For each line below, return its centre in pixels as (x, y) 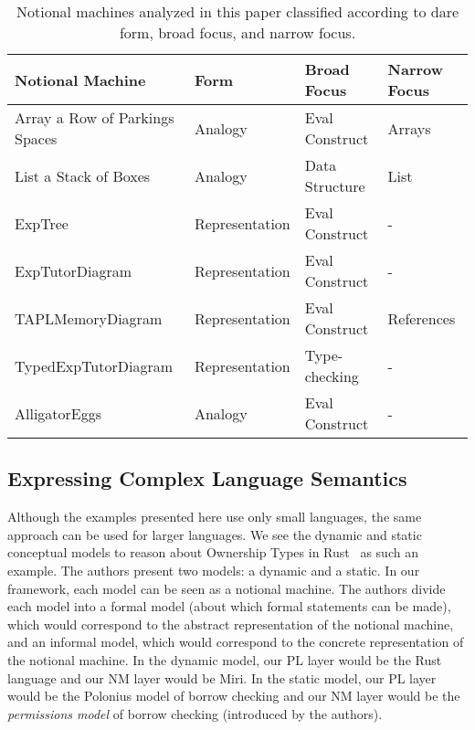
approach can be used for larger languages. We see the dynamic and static (215, 534)
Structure (335, 186)
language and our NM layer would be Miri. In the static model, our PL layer (222, 677)
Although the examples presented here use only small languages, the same (215, 517)
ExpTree (42, 223)
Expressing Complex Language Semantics (207, 478)
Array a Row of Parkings (95, 117)
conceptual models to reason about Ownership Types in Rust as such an (213, 552)
